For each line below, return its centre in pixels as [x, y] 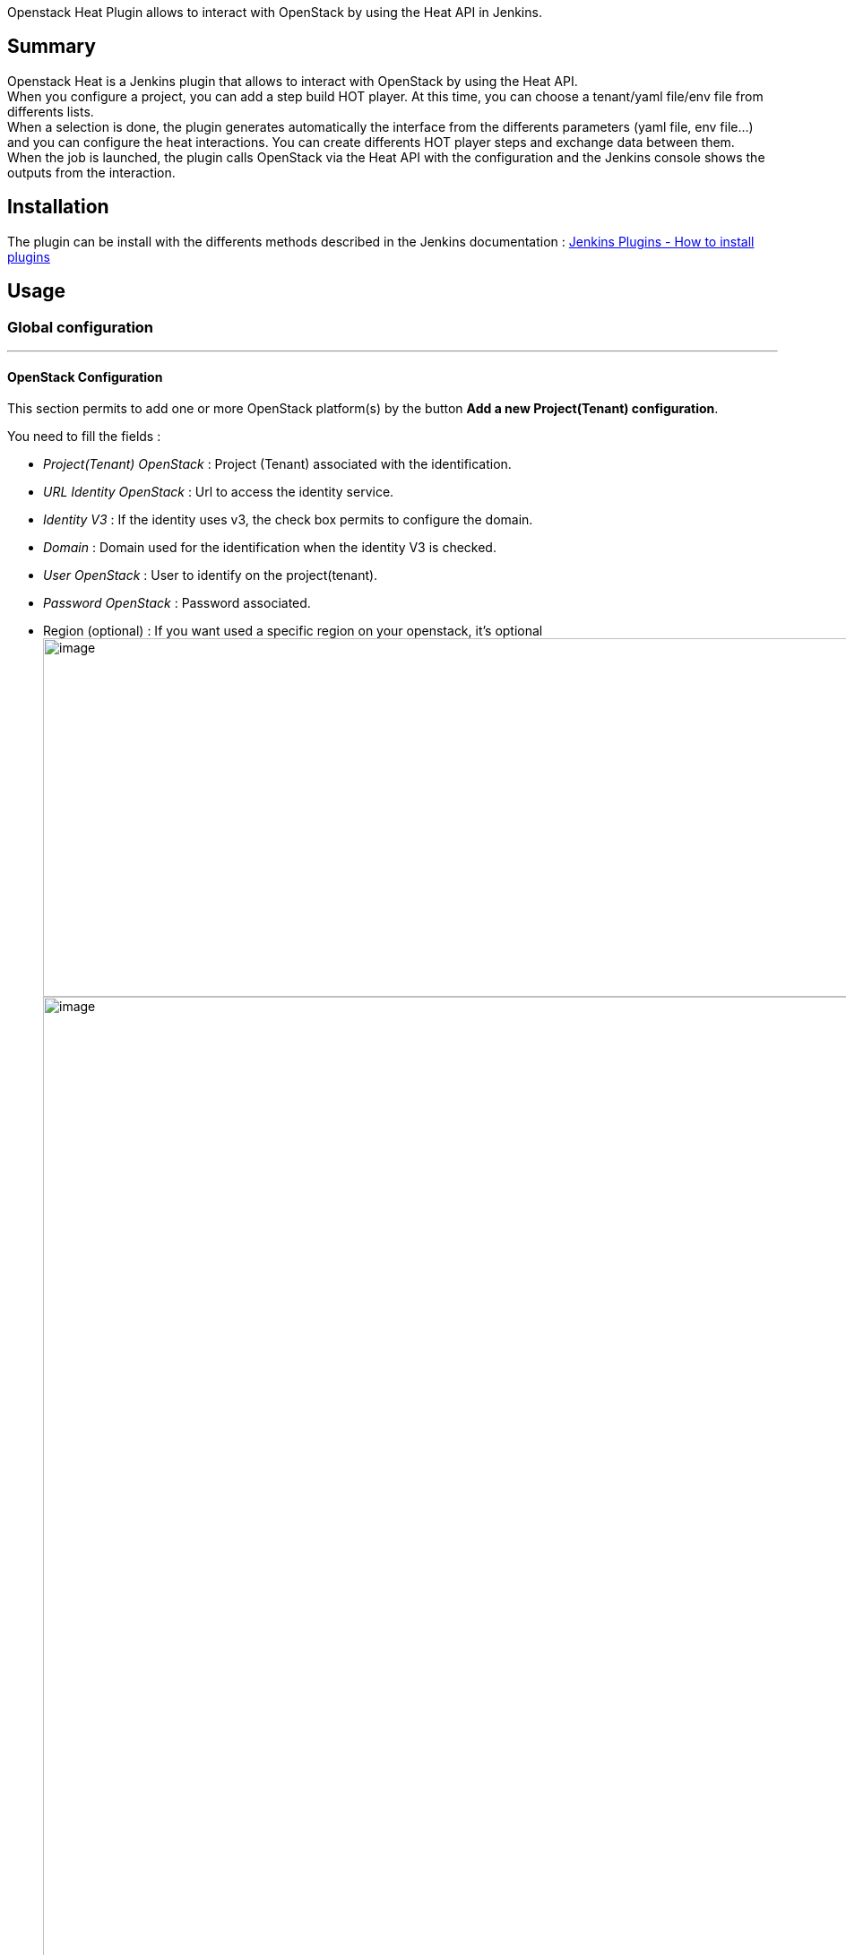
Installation [58, 207]
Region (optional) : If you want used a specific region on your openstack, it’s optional [293, 631]
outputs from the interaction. [91, 172]
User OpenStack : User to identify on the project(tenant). [211, 575]
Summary [52, 47]
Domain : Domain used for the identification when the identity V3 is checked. [270, 548]
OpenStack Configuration [85, 376]
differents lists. [51, 111]
